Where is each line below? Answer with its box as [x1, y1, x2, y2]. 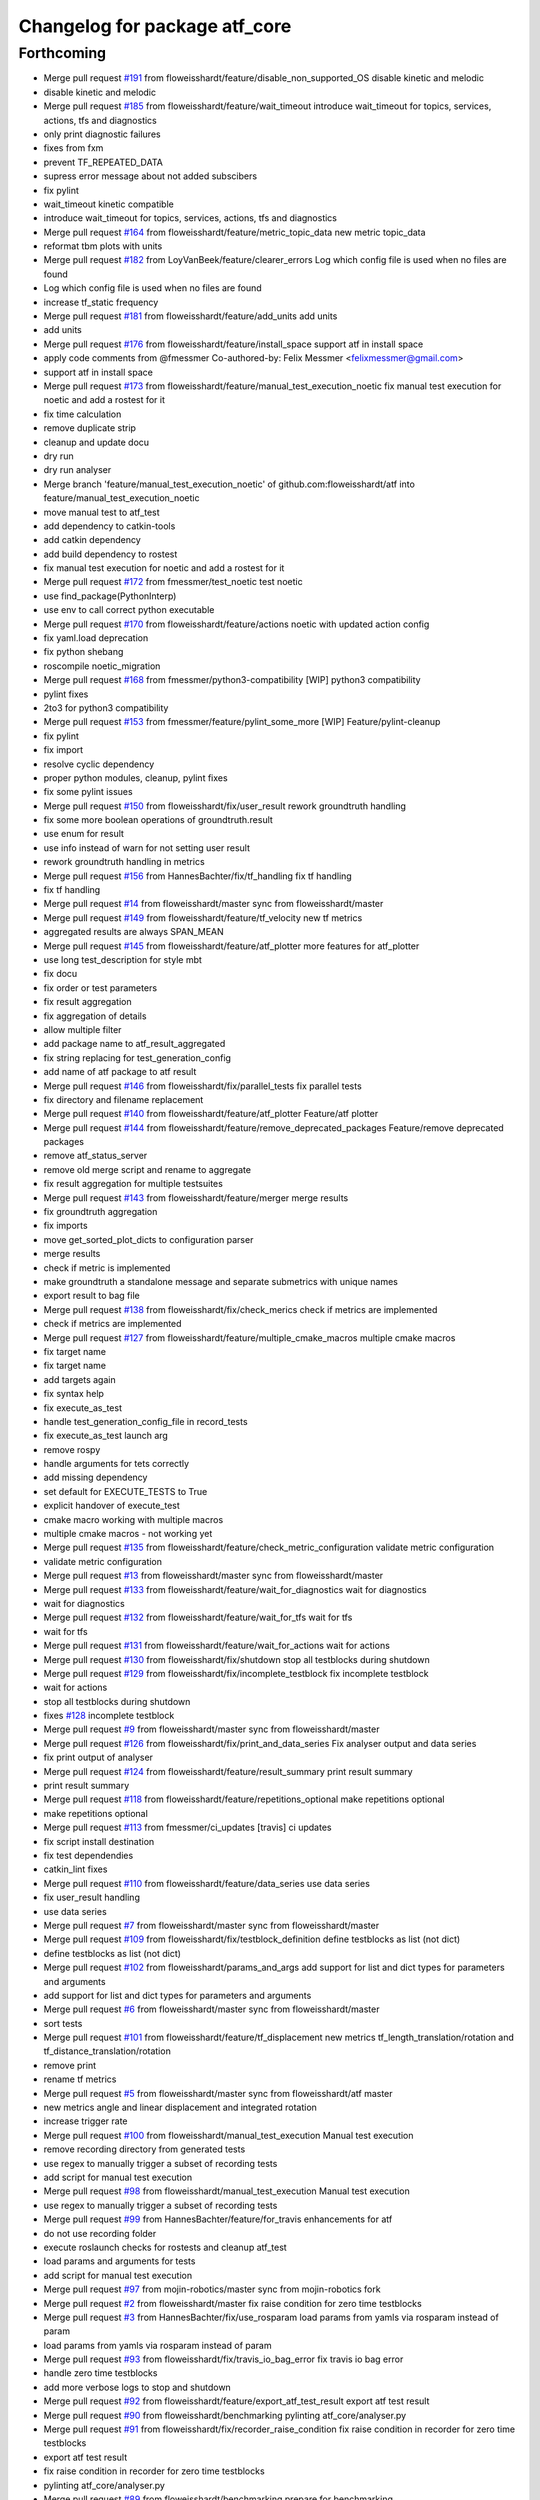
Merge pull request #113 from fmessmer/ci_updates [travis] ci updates [43, 1821, 332, 1834]
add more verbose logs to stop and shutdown [43, 2381, 232, 2393]
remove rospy [43, 1443, 101, 1455]
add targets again [43, 1373, 116, 1385]
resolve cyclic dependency [43, 758, 155, 770]
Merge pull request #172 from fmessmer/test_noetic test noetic [43, 576, 304, 588]
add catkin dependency [43, 534, 142, 546]
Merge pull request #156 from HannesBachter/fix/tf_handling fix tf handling [43, 870, 352, 882]
